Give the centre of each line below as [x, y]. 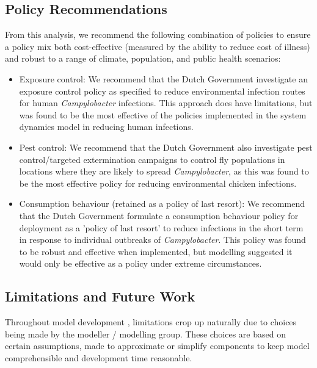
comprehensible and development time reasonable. [99, 357]
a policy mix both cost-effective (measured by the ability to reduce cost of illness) [158, 46]
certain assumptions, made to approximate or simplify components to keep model [157, 346]
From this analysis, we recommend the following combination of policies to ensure [158, 34]
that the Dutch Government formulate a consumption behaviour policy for [159, 215]
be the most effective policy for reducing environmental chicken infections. [158, 183]
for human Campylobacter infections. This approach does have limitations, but [166, 103]
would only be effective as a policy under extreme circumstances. [140, 263]
